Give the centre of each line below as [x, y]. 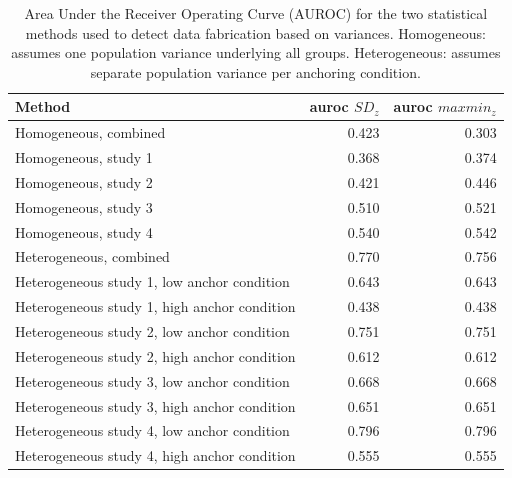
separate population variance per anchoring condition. [255, 71]
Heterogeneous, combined [92, 256]
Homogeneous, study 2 [84, 181]
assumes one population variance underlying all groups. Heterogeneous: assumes [256, 52]
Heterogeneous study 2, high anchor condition [155, 355]
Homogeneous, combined [90, 132]
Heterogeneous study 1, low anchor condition [152, 281]
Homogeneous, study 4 [84, 231]
